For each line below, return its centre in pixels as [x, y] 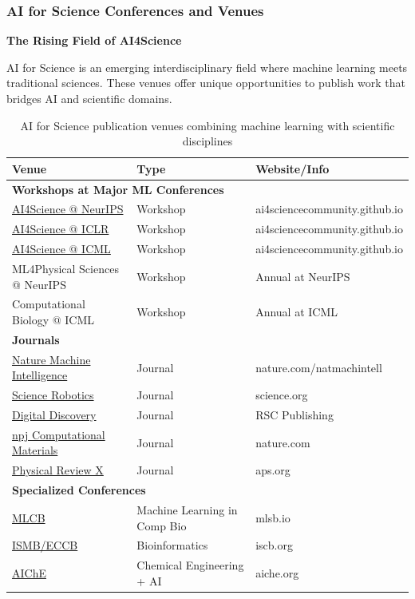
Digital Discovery [54, 415]
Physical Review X [58, 470]
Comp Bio [162, 525]
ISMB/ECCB [45, 545]
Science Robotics [53, 395]
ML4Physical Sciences [65, 268]
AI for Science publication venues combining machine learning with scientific [207, 125]
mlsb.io [273, 517]
